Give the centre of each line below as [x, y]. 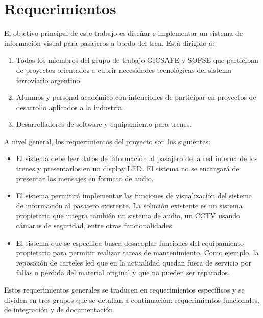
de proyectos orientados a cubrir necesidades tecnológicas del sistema [124, 70]
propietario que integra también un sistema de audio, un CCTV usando [128, 215]
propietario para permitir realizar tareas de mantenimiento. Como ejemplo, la [137, 253]
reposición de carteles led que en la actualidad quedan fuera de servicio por [134, 262]
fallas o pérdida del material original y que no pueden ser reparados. [123, 272]
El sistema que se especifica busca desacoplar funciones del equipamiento [130, 242]
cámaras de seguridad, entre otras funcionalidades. [95, 226]
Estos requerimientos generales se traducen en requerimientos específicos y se [124, 289]
